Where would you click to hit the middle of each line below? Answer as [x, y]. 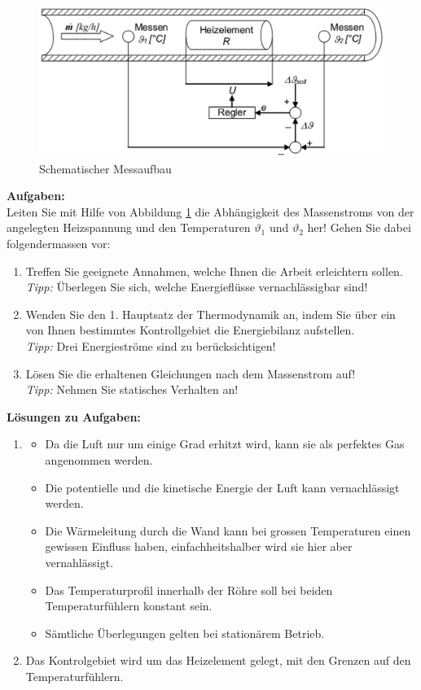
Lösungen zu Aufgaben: [74, 416]
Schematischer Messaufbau [105, 168]
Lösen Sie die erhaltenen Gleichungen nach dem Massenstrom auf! [191, 373]
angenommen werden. [99, 459]
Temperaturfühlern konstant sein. [129, 606]
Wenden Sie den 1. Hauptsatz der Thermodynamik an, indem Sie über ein [210, 314]
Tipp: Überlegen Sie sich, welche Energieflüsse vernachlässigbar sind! [197, 287]
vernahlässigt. [79, 562]
